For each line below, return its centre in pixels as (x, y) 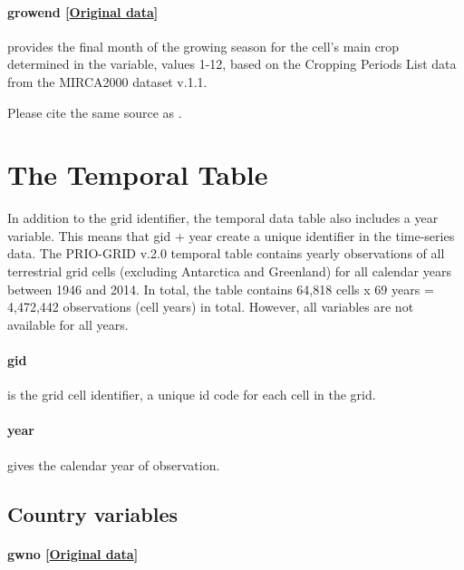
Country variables (93, 513)
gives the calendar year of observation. (114, 464)
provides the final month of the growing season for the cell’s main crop (203, 46)
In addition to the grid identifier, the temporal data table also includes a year (223, 218)
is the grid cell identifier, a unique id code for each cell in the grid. (192, 395)
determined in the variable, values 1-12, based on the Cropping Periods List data (232, 64)
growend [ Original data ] (83, 11)
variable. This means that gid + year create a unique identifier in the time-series (231, 235)
